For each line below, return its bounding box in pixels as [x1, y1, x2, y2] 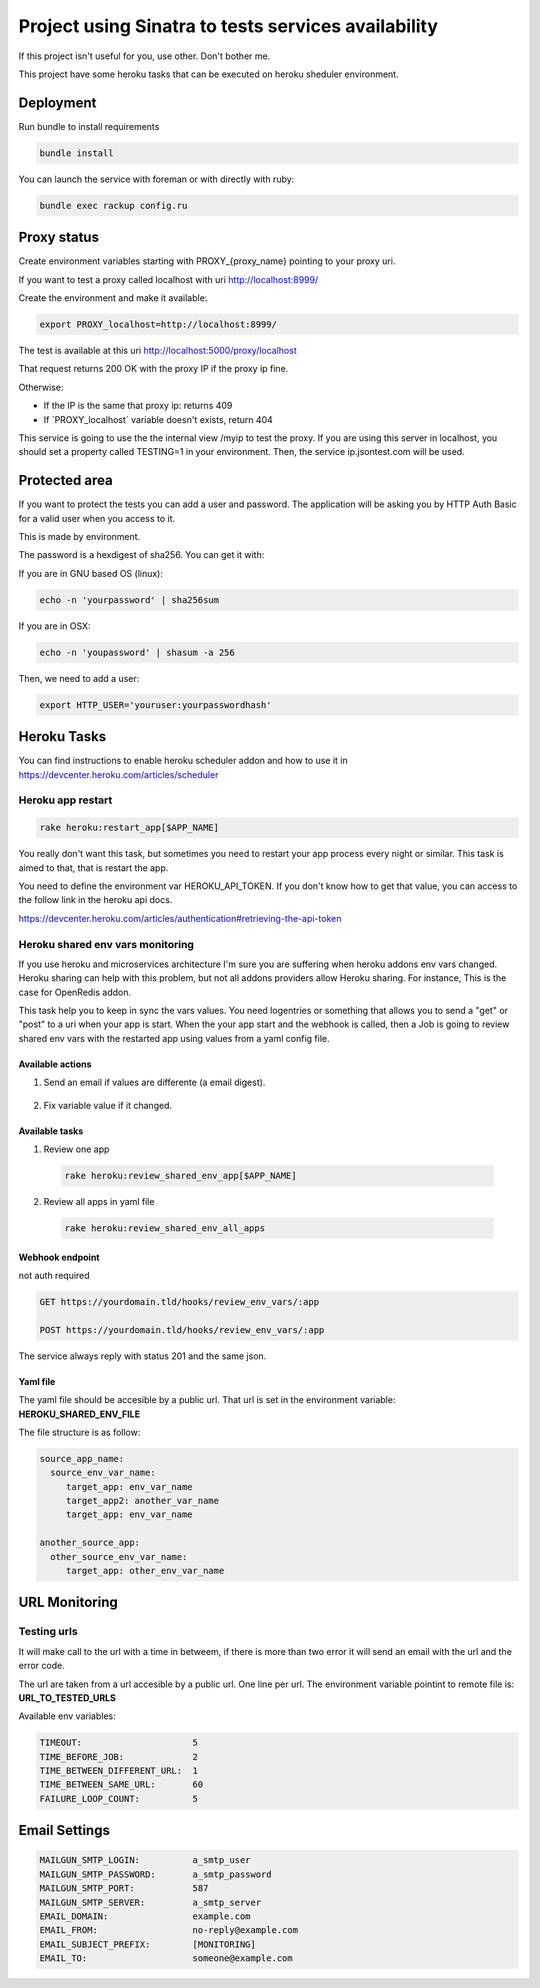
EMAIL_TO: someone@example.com [39, 1953, 294, 1964]
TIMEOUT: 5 [39, 1737, 199, 1749]
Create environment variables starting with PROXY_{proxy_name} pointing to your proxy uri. [18, 255, 396, 267]
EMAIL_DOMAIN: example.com [39, 1911, 251, 1922]
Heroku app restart [18, 793, 113, 807]
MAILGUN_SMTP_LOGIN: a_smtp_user [39, 1855, 251, 1866]
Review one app [43, 1143, 110, 1155]
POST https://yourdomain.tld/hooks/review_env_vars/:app [39, 1324, 325, 1335]
